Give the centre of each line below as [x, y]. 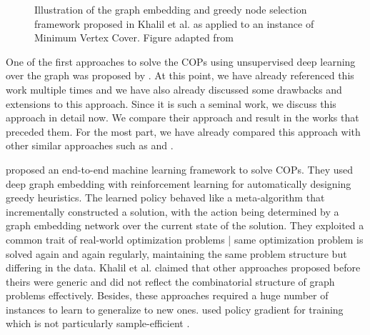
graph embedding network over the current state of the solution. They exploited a [185, 225]
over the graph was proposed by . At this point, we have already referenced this [180, 75]
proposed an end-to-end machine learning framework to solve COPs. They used [179, 169]
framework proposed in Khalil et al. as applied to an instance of [174, 23]
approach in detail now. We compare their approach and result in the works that [182, 117]
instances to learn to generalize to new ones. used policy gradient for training [175, 309]
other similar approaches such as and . [90, 145]
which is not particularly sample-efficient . [98, 323]
